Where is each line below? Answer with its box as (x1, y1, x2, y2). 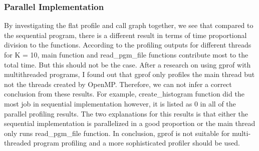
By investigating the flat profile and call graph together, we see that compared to (4, 20, 253, 30)
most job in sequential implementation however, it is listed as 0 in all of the (4, 98, 236, 108)
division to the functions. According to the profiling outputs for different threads (4, 39, 251, 50)
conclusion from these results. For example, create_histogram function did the (4, 88, 244, 99)
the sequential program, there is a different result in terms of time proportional (4, 29, 247, 40)
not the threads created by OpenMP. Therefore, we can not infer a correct (4, 78, 232, 89)
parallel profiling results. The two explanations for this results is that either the (4, 108, 248, 118)
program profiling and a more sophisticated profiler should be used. (33, 137, 240, 148)
